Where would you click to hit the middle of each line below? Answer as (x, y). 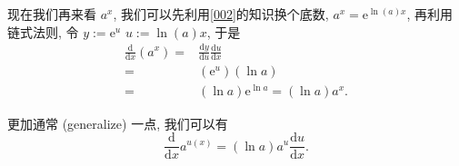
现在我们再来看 (52, 14)
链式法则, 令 (43, 31)
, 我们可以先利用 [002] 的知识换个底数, (221, 14)
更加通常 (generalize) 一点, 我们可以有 (118, 123)
